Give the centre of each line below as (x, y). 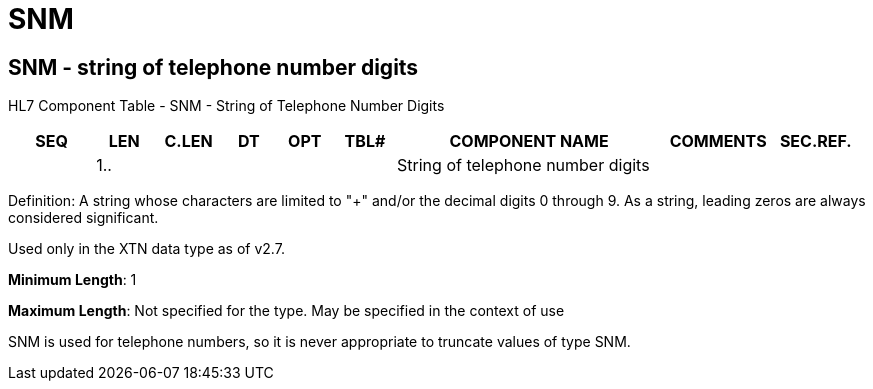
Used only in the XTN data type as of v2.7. (146, 249)
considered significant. (83, 218)
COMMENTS (718, 141)
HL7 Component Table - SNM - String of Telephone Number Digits (226, 106)
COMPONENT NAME (529, 141)
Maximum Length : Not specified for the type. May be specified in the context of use (286, 311)
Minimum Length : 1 (72, 280)
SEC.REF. (815, 141)
